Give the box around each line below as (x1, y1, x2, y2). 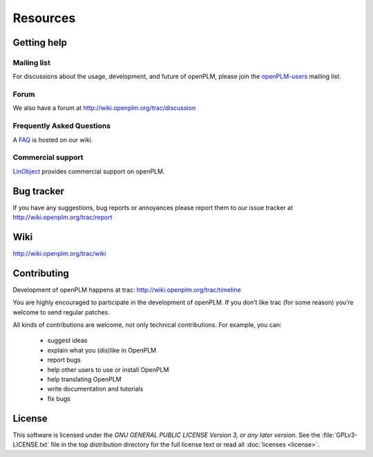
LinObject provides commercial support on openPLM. (12, 167, 165, 176)
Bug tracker (12, 185, 65, 197)
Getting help (12, 37, 67, 48)
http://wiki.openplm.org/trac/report (12, 213, 113, 221)
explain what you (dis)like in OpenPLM (47, 346, 157, 354)
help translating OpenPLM (47, 375, 122, 383)
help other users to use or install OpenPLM (47, 365, 169, 373)
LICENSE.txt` (12, 440, 50, 449)
